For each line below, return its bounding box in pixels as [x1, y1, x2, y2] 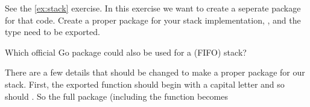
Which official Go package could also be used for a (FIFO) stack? [5, 45, 247, 58]
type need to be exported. [5, 25, 100, 38]
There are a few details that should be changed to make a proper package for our [5, 66, 305, 79]
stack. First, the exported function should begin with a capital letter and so [5, 77, 285, 90]
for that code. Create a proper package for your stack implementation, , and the [5, 13, 301, 26]
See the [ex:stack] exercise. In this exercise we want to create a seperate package [5, 2, 301, 14]
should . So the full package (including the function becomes [5, 89, 229, 102]
